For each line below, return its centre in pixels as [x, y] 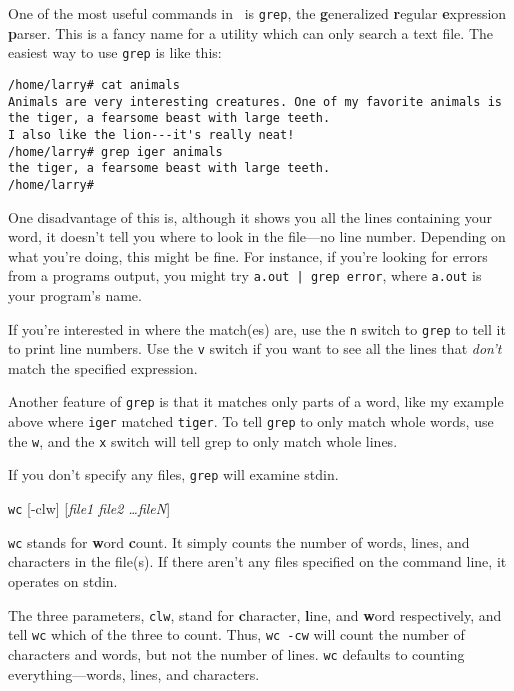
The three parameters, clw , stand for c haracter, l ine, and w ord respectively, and [255, 614]
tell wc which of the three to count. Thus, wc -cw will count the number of [236, 634]
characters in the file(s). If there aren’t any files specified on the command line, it [257, 561]
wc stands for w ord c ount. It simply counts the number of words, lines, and [239, 541]
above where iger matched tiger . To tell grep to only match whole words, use [251, 421]
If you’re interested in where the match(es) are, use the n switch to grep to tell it [257, 328]
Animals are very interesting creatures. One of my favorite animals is [255, 101]
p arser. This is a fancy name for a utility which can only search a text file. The [250, 32]
